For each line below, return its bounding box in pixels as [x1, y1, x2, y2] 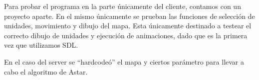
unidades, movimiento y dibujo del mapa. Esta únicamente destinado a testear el [4, 20, 252, 31]
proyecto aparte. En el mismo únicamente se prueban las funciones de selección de [4, 10, 255, 21]
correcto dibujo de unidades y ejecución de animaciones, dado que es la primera [4, 30, 248, 40]
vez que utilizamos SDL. [4, 40, 78, 50]
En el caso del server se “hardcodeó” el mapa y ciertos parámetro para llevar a [4, 56, 245, 67]
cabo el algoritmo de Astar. [4, 66, 88, 77]
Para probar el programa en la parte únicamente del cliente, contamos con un [4, 1, 241, 11]
